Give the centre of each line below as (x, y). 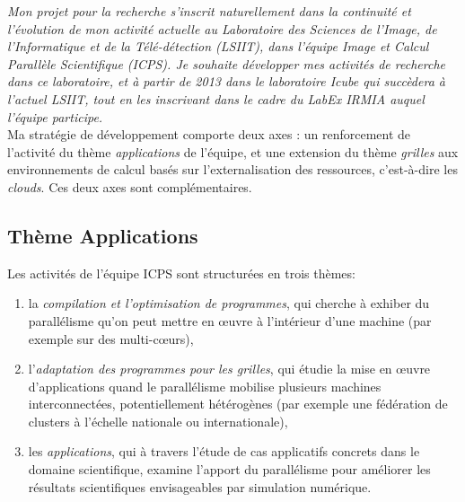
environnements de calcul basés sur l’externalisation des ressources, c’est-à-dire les (232, 169)
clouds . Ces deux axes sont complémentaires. (130, 186)
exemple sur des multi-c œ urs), (111, 338)
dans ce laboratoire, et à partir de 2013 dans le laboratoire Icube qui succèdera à (226, 81)
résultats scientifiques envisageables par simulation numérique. (200, 486)
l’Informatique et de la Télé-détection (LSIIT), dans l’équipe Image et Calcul (218, 46)
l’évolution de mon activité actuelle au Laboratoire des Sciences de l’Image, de (222, 28)
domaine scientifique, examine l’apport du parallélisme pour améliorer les (229, 469)
